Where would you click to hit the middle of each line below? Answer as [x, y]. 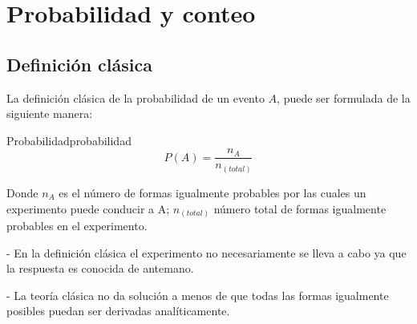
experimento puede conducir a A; [88, 208]
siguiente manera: [50, 113]
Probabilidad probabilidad [69, 140]
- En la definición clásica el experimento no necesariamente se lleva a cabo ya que [206, 252]
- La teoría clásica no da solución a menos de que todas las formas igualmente [198, 295]
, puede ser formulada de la [344, 97]
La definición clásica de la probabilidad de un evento [136, 97]
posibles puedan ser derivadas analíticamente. [118, 311]
